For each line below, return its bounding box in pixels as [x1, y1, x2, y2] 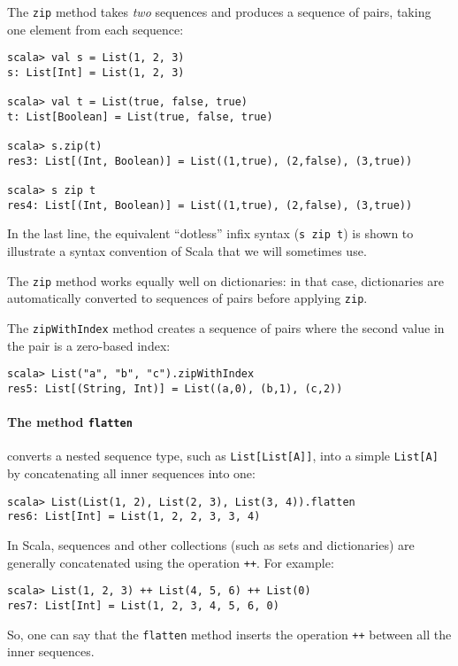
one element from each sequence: [7, 19, 184, 38]
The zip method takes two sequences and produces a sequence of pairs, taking [7, 3, 431, 20]
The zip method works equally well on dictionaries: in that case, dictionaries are [7, 271, 445, 290]
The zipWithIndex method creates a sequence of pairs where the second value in [7, 319, 445, 337]
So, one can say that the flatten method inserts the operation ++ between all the [7, 624, 452, 643]
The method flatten [7, 413, 133, 431]
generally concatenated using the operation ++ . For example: [7, 553, 334, 571]
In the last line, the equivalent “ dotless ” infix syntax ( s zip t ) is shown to [7, 224, 414, 243]
